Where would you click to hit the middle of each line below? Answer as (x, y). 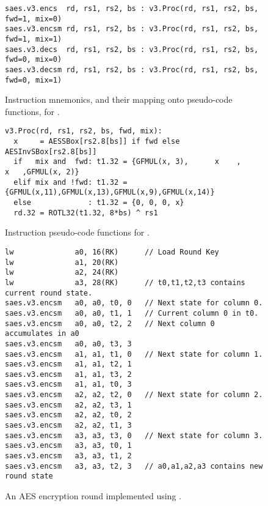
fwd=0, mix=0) (34, 60)
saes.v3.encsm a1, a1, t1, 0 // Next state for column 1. (134, 354)
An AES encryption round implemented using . (93, 496)
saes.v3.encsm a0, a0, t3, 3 (68, 344)
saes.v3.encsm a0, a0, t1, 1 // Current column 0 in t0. (132, 313)
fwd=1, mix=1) (34, 39)
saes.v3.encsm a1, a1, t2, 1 (68, 364)
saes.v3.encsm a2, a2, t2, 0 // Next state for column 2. (134, 395)
